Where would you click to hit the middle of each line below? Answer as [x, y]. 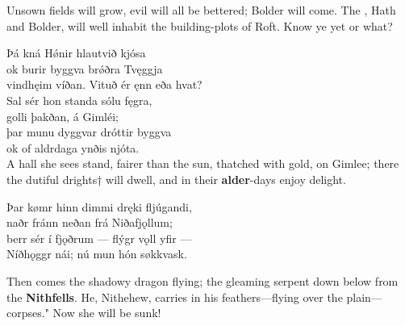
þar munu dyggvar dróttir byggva [89, 132]
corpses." [28, 313]
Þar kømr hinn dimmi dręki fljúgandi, [99, 206]
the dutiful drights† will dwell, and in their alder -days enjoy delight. [176, 179]
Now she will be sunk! [107, 313]
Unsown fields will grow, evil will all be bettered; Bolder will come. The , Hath [201, 10]
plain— [364, 297]
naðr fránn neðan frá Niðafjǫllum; [90, 222]
